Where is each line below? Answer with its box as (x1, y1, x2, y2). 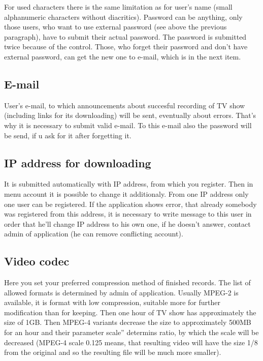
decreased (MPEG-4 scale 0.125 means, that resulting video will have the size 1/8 (4, 337, 258, 347)
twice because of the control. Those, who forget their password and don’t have (4, 41, 248, 52)
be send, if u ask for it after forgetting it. (4, 130, 131, 140)
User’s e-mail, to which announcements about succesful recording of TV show (4, 100, 245, 110)
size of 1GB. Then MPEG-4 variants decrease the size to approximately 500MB (4, 317, 251, 327)
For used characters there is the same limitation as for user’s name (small (4, 2, 233, 12)
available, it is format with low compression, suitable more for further (4, 297, 220, 308)
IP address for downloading (4, 155, 151, 170)
